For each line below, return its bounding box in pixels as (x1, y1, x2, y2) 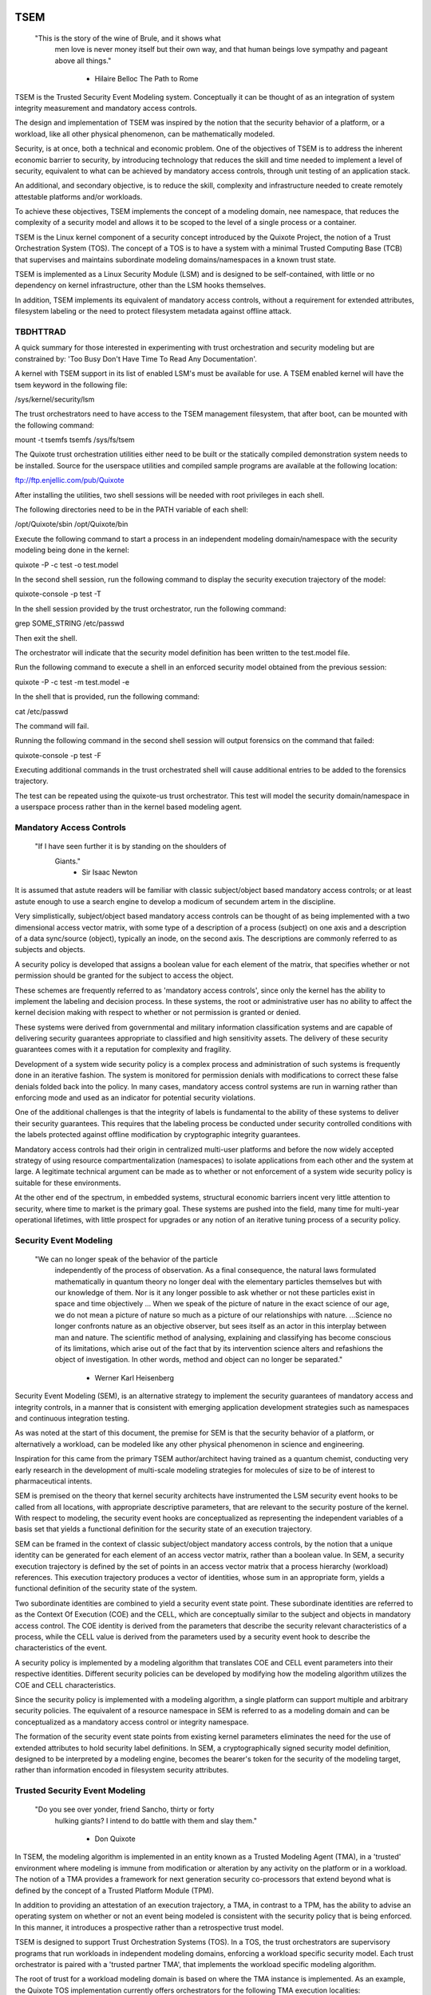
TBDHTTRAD (14, 326, 67, 337)
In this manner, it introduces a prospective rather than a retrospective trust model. (14, 1922, 284, 1932)
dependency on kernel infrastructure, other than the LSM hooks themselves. (14, 280, 267, 290)
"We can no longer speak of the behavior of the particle (34, 1254, 219, 1264)
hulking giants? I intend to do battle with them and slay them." (54, 1815, 257, 1825)
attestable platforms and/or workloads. (14, 192, 143, 201)
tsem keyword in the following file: (14, 380, 128, 389)
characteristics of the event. (14, 1643, 108, 1653)
